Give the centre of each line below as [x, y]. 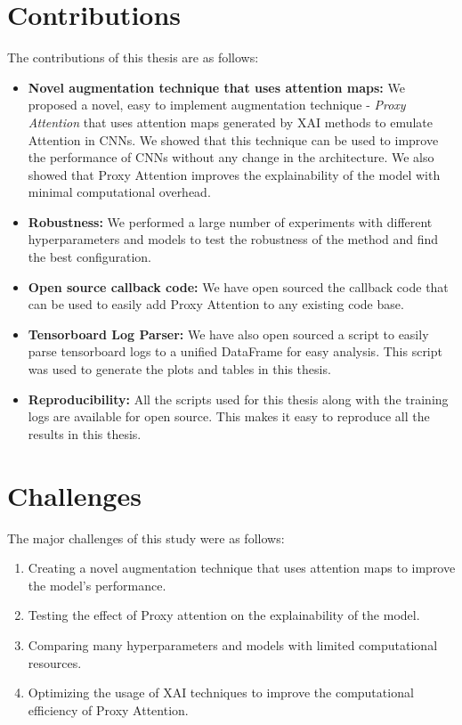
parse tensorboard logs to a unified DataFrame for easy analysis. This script [235, 351]
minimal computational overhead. [119, 192]
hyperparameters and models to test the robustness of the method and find [233, 239]
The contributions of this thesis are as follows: [133, 57]
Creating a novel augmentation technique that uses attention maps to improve [242, 568]
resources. [55, 662]
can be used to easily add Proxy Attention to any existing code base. [216, 304]
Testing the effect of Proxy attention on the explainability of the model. [224, 615]
